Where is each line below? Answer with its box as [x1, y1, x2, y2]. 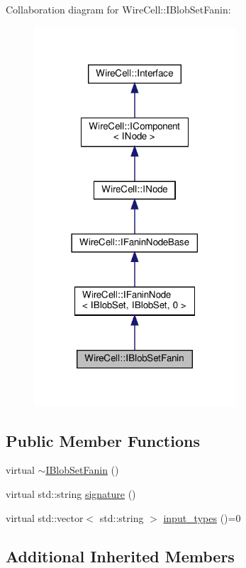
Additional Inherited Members [6, 545, 235, 567]
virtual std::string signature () [6, 486, 136, 501]
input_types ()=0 [163, 510, 241, 525]
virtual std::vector [6, 510, 84, 525]
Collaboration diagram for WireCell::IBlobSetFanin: [6, 2, 231, 16]
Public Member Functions [6, 429, 200, 451]
